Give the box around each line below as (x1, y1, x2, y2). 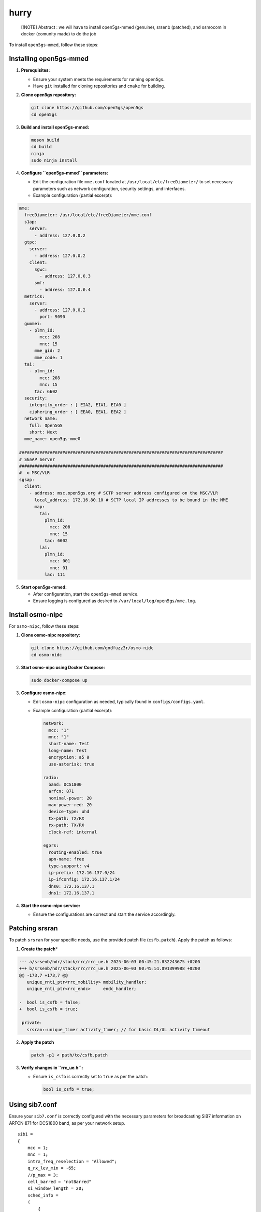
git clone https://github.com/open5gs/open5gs (31, 105, 144, 111)
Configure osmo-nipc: (21, 690, 67, 696)
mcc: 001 (49, 558, 71, 564)
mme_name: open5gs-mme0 (24, 436, 81, 442)
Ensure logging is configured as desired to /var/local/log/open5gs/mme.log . (33, 598, 197, 604)
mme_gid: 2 (34, 348, 60, 353)
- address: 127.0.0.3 (39, 273, 91, 279)
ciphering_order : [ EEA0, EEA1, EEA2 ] (29, 409, 127, 415)
